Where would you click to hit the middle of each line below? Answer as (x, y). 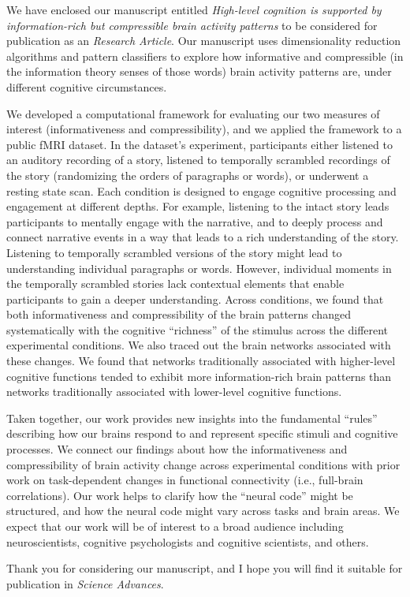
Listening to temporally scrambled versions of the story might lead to (174, 252)
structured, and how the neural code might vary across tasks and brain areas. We (203, 511)
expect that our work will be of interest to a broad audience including (175, 526)
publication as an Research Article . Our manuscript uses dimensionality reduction (204, 41)
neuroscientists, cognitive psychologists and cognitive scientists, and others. (188, 541)
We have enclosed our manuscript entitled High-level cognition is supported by (194, 9)
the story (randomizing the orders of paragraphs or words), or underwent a (188, 175)
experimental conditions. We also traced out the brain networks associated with (199, 345)
